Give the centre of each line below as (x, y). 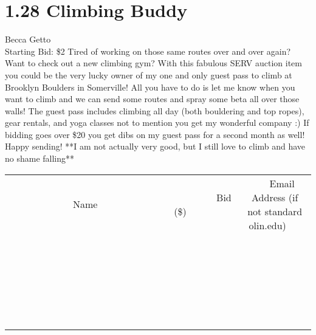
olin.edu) (267, 225)
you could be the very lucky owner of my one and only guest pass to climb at (149, 74)
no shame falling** (40, 158)
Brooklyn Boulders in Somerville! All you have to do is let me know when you (150, 87)
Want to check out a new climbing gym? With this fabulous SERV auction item (153, 63)
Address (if (275, 197)
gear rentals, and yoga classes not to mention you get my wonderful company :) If (157, 123)
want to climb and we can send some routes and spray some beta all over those (152, 99)
